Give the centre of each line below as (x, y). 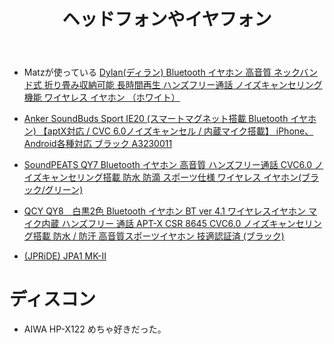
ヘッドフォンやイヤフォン (167, 19)
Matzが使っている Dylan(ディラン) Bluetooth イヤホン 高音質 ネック (162, 72)
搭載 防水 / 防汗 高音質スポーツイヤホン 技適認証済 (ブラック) (158, 236)
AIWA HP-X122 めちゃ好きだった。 (95, 329)
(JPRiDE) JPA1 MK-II (65, 256)
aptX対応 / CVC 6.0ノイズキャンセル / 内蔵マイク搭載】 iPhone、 (180, 131)
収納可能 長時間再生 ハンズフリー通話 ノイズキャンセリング (200, 85)
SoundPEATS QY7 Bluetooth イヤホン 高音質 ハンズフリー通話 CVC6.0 (168, 165)
